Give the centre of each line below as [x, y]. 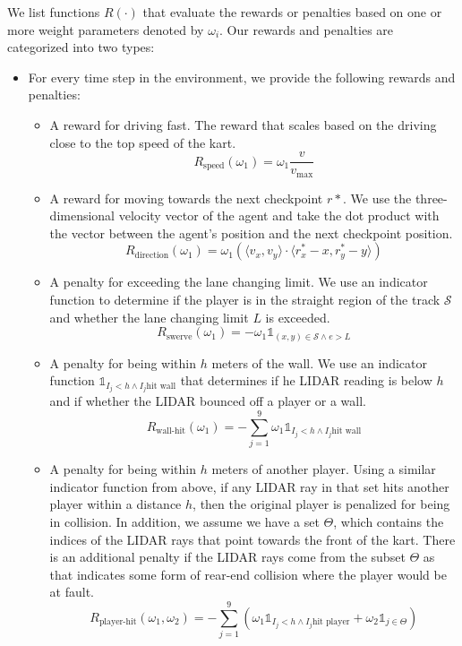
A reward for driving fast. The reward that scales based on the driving [243, 124]
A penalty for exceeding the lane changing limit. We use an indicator [239, 282]
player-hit [118, 622]
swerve [179, 336]
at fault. [72, 592]
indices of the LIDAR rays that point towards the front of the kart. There [252, 539]
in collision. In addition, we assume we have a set [184, 521]
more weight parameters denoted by [106, 29]
